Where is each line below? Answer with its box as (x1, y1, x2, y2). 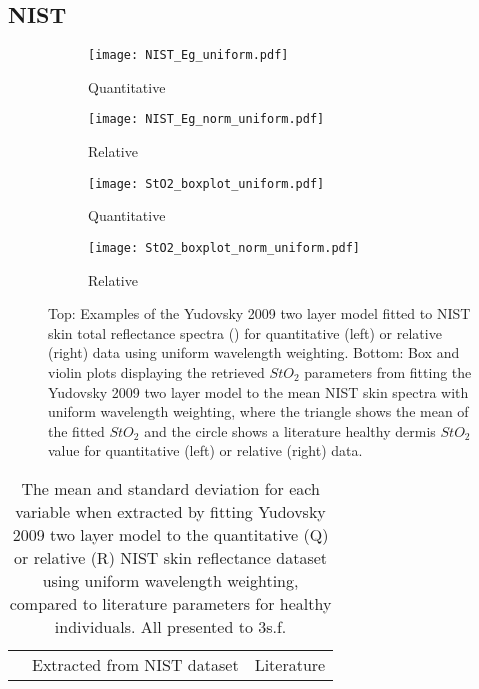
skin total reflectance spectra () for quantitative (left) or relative (48, 322, 442, 343)
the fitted (48, 420, 105, 441)
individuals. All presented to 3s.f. (54, 614, 287, 638)
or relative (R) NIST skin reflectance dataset (14, 545, 328, 569)
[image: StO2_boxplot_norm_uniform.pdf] (88, 240, 361, 255)
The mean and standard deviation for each (21, 476, 320, 500)
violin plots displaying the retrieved (48, 361, 265, 382)
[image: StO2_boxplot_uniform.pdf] (88, 176, 325, 191)
